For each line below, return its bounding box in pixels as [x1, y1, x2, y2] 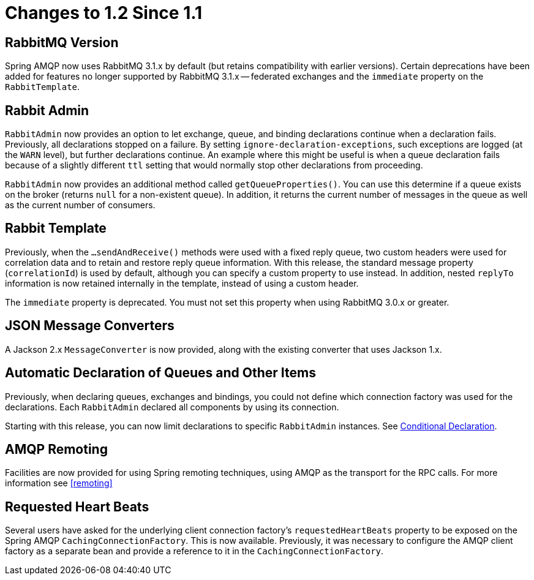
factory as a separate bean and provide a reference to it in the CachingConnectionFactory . [5, 546, 384, 557]
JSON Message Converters [5, 318, 175, 334]
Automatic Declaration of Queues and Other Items [5, 365, 316, 381]
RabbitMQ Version [5, 34, 119, 50]
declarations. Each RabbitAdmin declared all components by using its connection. [5, 401, 339, 412]
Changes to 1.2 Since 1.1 [5, 2, 203, 23]
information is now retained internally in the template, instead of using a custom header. [5, 277, 359, 288]
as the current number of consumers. [5, 200, 156, 211]
